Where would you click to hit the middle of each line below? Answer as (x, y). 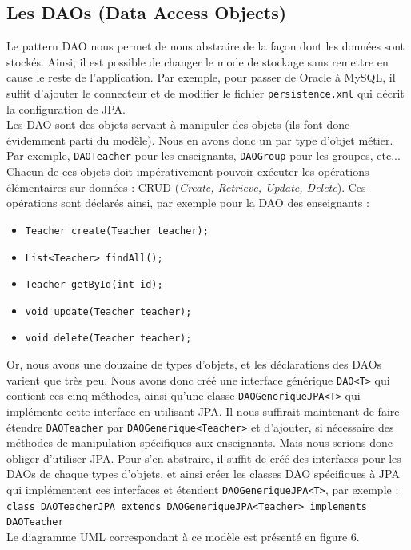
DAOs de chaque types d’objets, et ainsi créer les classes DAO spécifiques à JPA (203, 474)
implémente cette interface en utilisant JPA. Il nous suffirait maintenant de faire (203, 411)
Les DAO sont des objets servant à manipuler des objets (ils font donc (178, 124)
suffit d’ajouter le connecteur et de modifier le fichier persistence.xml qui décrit (205, 92)
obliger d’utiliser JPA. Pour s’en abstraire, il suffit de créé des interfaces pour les (204, 458)
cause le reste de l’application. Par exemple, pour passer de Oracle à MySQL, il (201, 77)
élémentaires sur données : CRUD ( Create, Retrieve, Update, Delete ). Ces (186, 187)
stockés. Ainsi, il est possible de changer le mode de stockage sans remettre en (198, 61)
